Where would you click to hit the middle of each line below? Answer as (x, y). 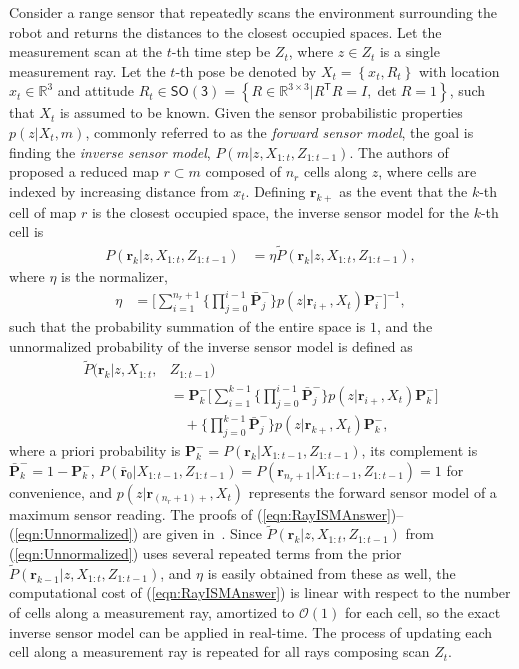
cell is (26, 231)
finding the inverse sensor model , (110, 151)
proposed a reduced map (84, 171)
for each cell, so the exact (422, 612)
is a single (409, 51)
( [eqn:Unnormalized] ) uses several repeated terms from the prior (205, 553)
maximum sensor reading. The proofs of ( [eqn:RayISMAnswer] (200, 513)
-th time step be (221, 51)
